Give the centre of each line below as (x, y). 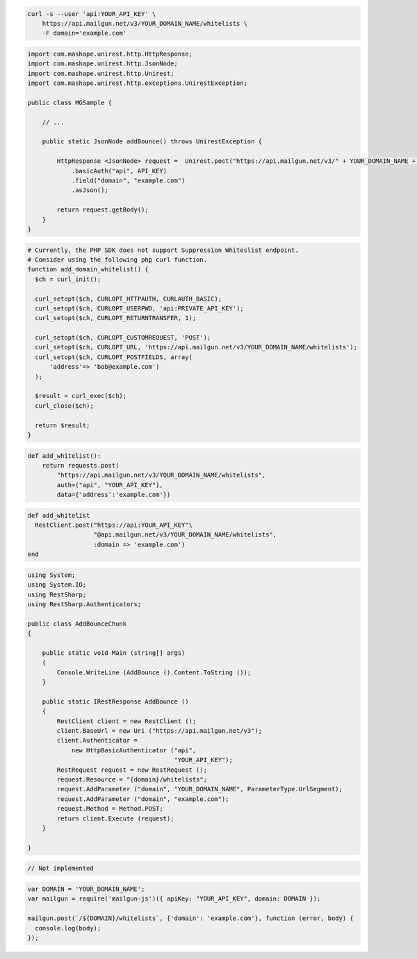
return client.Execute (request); (115, 818)
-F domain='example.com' (84, 33)
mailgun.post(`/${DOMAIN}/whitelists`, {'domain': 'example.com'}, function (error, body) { (190, 918)
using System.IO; (57, 585)
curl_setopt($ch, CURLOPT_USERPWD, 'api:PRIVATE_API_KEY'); (139, 308)
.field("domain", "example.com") (128, 181)
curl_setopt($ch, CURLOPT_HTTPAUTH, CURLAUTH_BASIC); (129, 299)
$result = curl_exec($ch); (81, 396)
